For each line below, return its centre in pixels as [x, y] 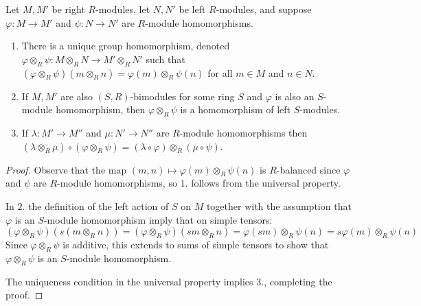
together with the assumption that [279, 205]
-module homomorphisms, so [117, 183]
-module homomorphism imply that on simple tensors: [158, 219]
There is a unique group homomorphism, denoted [126, 46]
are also [77, 96]
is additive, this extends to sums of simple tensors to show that [196, 245]
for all [220, 72]
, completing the [298, 281]
